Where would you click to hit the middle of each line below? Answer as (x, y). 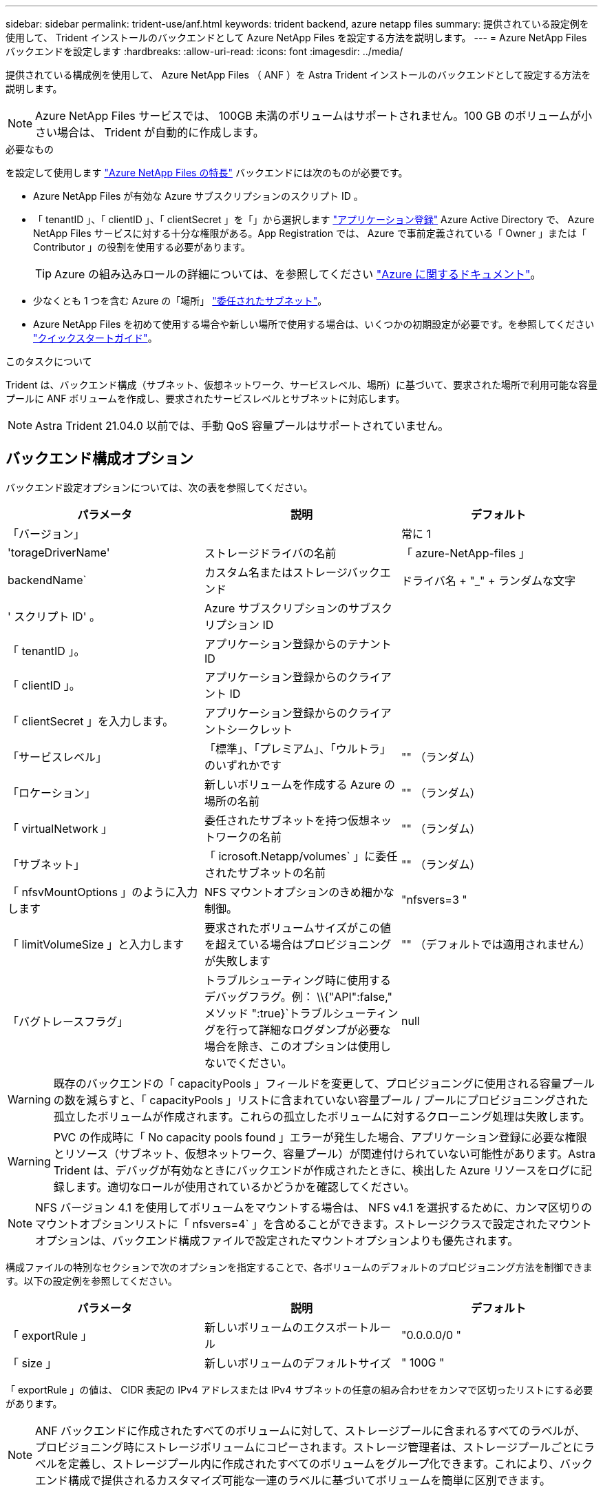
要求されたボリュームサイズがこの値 (298, 928)
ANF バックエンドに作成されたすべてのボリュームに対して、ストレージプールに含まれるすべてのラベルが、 (310, 1430)
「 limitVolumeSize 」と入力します (96, 944)
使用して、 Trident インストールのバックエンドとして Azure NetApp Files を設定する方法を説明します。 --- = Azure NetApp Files (296, 38)
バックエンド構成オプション (99, 459)
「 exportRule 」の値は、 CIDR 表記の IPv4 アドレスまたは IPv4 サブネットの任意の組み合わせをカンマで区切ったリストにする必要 (299, 1389)
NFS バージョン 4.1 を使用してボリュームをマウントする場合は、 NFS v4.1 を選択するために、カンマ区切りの (314, 1207)
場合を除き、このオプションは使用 (292, 1046)
